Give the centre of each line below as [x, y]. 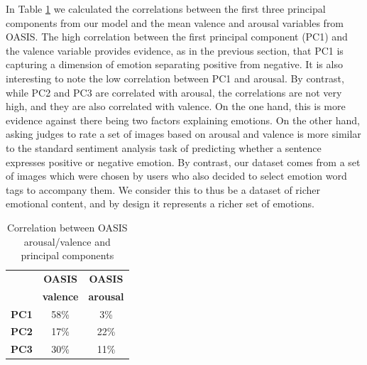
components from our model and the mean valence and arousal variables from [175, 22]
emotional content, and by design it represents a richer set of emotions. [160, 203]
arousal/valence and [67, 241]
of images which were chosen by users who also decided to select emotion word [176, 176]
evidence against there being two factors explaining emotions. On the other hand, [183, 120]
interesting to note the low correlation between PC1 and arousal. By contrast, [175, 78]
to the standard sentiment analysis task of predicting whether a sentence [164, 147]
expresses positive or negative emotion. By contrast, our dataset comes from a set [183, 162]
